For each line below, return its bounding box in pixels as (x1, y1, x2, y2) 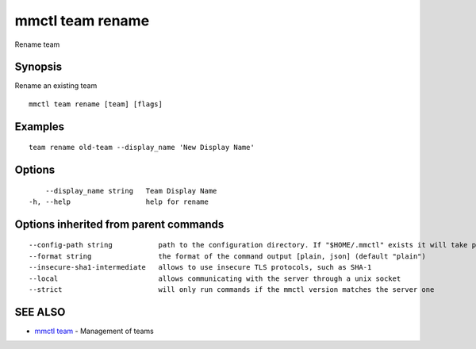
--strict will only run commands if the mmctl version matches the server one (29, 286, 435, 294)
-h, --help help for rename (29, 198, 209, 206)
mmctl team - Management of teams (34, 326, 155, 336)
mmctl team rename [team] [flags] (29, 99, 163, 109)
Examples (14, 120, 65, 133)
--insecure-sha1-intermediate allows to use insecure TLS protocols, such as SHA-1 (29, 263, 372, 272)
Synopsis (14, 60, 63, 74)
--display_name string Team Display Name (44, 186, 217, 195)
